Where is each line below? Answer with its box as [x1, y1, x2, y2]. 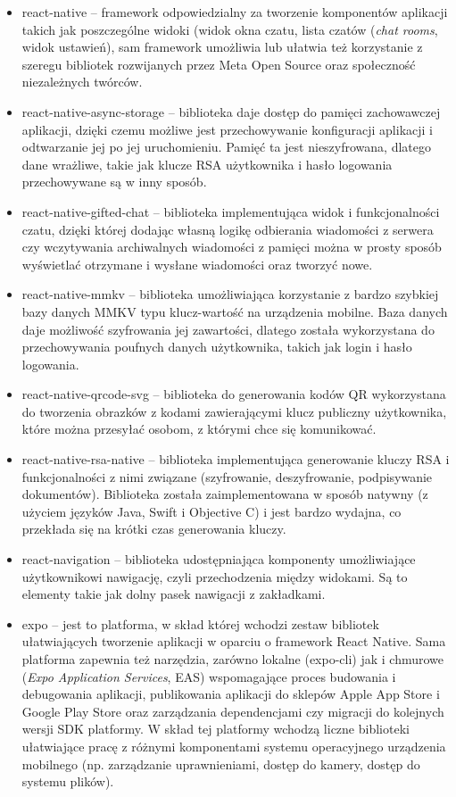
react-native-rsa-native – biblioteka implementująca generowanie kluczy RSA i [21, 450, 450, 469]
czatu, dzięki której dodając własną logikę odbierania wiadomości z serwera [21, 220, 434, 238]
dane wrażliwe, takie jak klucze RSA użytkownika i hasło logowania [21, 154, 393, 173]
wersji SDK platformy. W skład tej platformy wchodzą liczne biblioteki [21, 719, 410, 738]
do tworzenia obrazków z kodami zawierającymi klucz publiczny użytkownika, [21, 402, 447, 420]
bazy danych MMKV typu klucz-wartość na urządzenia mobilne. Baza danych [21, 302, 448, 320]
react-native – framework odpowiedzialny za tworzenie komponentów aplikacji [21, 3, 448, 21]
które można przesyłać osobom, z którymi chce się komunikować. [21, 419, 377, 438]
